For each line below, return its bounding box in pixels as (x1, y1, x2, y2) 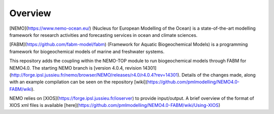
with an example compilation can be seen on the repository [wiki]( (9, 79, 148, 85)
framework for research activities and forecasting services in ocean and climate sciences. (9, 32, 198, 38)
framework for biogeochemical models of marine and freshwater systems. (9, 48, 165, 54)
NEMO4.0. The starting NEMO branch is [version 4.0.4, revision (9, 65, 142, 71)
